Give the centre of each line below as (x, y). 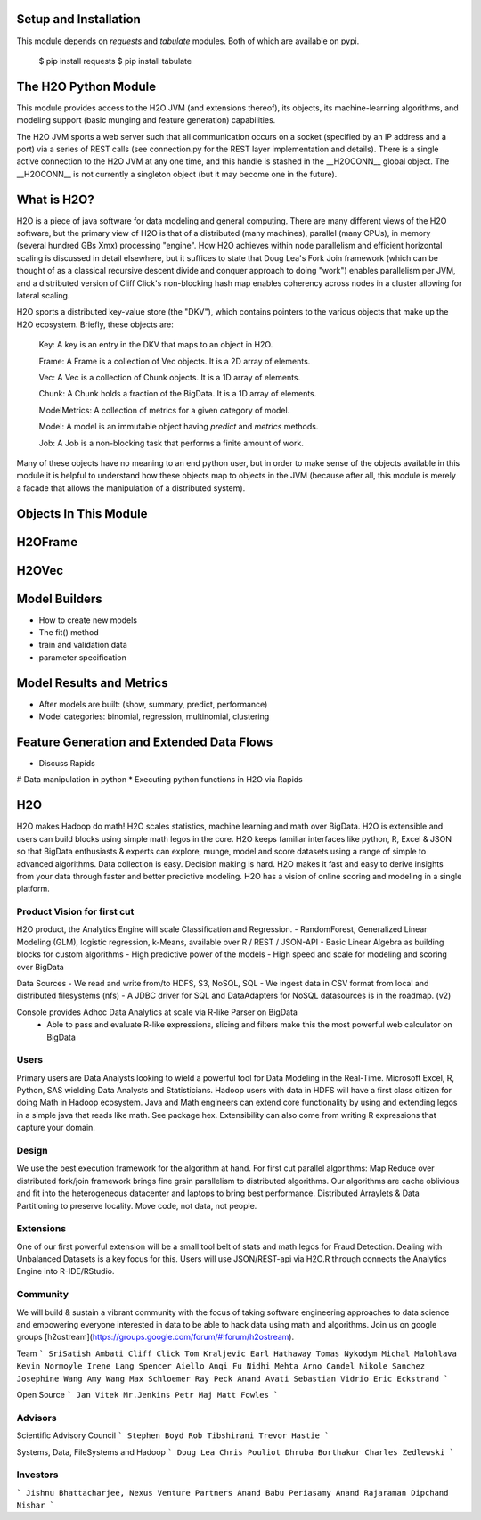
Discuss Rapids (67, 764)
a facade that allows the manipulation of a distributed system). (131, 488)
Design (32, 1151)
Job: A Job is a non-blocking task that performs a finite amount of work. (171, 443)
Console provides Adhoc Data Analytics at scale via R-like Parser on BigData (157, 1012)
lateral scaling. (43, 296)
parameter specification (82, 657)
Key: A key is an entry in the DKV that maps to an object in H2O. (156, 345)
